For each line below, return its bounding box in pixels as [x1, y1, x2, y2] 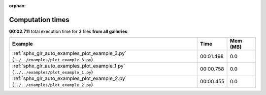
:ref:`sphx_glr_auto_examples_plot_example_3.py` [12, 50, 127, 57]
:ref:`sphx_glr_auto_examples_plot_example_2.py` [12, 75, 127, 82]
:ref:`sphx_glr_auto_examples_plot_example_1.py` [12, 63, 126, 70]
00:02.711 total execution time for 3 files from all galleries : [9, 28, 129, 34]
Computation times [9, 15, 69, 24]
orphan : [9, 3, 26, 8]
